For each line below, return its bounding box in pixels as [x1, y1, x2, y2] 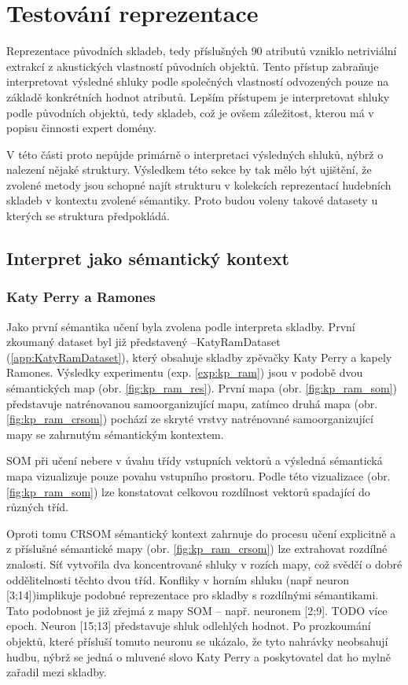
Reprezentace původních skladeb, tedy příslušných [6, 42, 248, 59]
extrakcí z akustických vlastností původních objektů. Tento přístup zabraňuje [6, 57, 379, 74]
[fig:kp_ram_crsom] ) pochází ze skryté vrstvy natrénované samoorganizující [6, 411, 373, 427]
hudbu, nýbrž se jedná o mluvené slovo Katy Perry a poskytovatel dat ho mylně [6, 648, 391, 665]
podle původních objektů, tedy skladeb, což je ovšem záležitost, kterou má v [6, 104, 374, 120]
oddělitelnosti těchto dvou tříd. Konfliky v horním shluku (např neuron [6, 571, 349, 587]
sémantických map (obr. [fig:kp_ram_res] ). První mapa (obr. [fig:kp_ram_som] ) [6, 380, 397, 396]
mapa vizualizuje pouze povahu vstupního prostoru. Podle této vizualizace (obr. [6, 468, 391, 484]
